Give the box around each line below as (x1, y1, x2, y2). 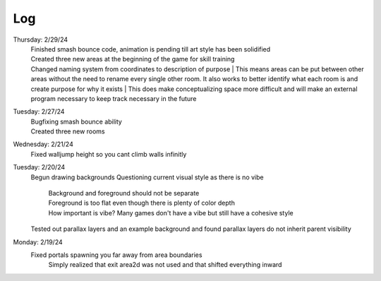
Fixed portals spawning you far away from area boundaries (30, 251, 202, 259)
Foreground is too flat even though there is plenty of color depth (48, 198, 236, 208)
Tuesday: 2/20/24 (13, 163, 66, 172)
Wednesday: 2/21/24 (13, 140, 73, 148)
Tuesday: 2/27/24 (13, 107, 65, 116)
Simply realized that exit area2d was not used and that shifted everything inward (48, 261, 282, 269)
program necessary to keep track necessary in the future (30, 94, 197, 102)
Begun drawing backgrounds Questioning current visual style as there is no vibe (30, 173, 264, 181)
